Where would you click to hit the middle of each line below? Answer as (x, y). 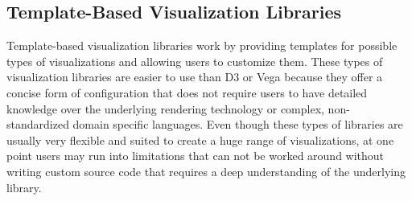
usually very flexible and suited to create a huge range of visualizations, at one (200, 139)
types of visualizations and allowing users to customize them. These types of (195, 61)
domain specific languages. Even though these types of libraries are (238, 124)
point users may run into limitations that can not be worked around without (196, 156)
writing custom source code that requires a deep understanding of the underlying (206, 171)
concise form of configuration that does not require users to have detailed (187, 92)
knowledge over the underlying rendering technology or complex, (165, 108)
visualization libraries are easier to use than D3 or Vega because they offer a (195, 77)
